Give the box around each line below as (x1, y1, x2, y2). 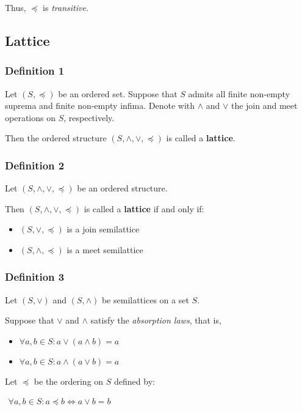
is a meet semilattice (67, 243, 143, 256)
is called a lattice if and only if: (84, 202, 204, 215)
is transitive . (43, 1, 88, 13)
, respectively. (63, 111, 115, 124)
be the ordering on (34, 374, 104, 387)
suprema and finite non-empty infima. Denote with (5, 99, 195, 112)
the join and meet (231, 99, 298, 112)
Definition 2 (5, 157, 65, 172)
